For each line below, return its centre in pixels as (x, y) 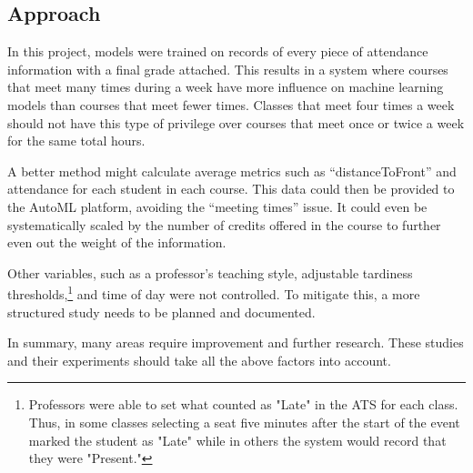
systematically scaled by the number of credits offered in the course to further (224, 224)
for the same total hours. (76, 141)
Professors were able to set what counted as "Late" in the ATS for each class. (243, 404)
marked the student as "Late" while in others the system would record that (237, 440)
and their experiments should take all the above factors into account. (199, 360)
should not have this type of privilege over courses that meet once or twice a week (236, 122)
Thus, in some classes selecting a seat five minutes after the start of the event (244, 422)
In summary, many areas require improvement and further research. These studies (236, 342)
